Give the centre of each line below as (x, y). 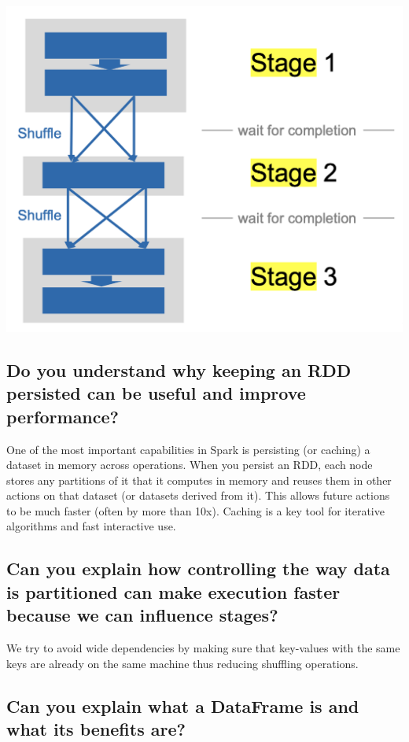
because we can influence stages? (142, 615)
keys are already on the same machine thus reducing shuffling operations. (182, 663)
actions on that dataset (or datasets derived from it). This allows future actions (198, 495)
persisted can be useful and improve (156, 393)
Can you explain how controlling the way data (198, 568)
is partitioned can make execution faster (173, 591)
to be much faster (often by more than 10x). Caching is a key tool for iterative (195, 510)
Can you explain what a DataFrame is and (183, 705)
